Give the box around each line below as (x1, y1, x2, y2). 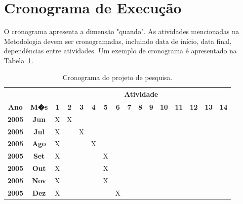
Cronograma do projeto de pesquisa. (62, 72, 172, 82)
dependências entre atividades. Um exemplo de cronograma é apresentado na (4, 45, 237, 56)
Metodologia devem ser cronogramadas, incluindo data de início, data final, (4, 36, 232, 46)
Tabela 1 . (4, 55, 34, 65)
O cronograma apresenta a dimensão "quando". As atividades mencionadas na (4, 26, 240, 37)
